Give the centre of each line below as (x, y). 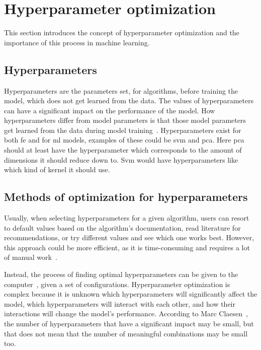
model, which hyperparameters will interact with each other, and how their (120, 303)
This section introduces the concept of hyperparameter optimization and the (122, 32)
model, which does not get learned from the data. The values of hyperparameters (129, 100)
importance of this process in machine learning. (77, 42)
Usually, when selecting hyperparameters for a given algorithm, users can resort (127, 218)
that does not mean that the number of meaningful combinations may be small (126, 333)
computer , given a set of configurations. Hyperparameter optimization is (117, 284)
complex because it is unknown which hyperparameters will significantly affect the (131, 294)
